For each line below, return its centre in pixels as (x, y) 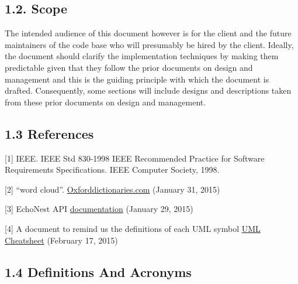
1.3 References (49, 133)
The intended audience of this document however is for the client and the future (148, 33)
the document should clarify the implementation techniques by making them (142, 56)
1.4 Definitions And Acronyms (98, 271)
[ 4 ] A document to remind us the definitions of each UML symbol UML (133, 228)
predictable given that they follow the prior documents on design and (129, 67)
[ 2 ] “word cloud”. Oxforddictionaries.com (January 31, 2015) (112, 189)
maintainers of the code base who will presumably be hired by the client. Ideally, (149, 44)
